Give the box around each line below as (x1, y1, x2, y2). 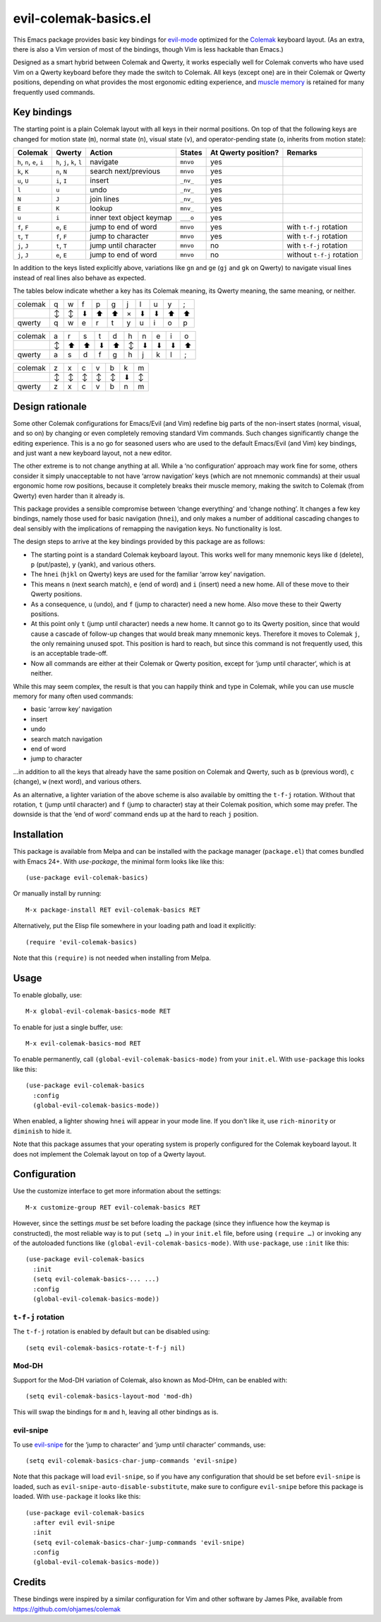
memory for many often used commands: (13, 692, 134, 700)
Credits (13, 1576, 47, 1588)
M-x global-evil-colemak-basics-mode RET (25, 1007, 171, 1015)
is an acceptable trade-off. (30, 649, 109, 658)
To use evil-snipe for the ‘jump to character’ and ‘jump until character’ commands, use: (13, 1440, 266, 1449)
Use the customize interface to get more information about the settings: (13, 1187, 222, 1195)
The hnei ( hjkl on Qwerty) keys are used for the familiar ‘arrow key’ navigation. (30, 570, 266, 579)
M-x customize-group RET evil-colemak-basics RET (25, 1203, 201, 1211)
